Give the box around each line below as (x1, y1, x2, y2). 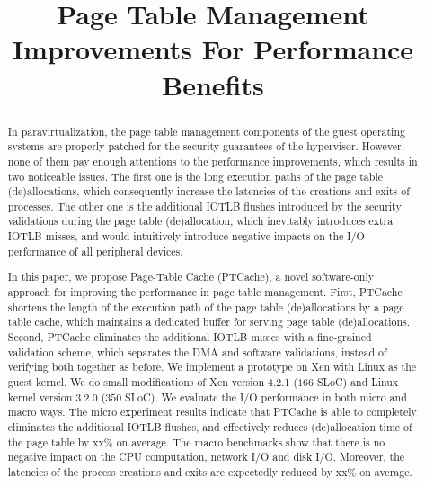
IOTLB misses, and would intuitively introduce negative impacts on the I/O (7, 229, 365, 244)
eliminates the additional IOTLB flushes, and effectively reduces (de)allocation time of (7, 418, 412, 434)
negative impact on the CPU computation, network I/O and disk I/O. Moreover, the (7, 449, 405, 464)
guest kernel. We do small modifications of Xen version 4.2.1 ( (7, 373, 298, 389)
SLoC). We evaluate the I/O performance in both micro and (125, 389, 407, 404)
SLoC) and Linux (316, 373, 399, 389)
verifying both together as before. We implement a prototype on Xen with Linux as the (7, 359, 417, 374)
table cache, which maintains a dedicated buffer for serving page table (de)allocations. (7, 314, 410, 329)
